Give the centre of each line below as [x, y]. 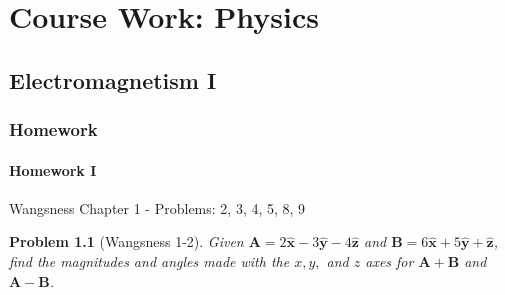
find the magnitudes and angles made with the [149, 260]
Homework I [53, 169]
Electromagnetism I [113, 79]
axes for [389, 260]
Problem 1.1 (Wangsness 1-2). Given [126, 241]
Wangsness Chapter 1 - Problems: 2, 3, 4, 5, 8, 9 [157, 207]
